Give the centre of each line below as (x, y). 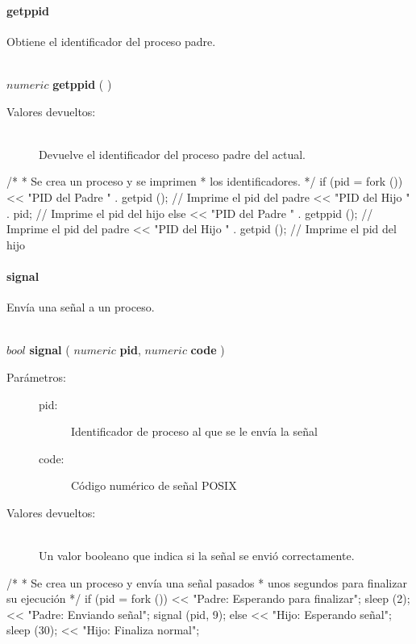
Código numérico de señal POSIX (154, 485)
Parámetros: (36, 376)
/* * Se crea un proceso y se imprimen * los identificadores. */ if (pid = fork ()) (205, 181)
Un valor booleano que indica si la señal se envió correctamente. (197, 556)
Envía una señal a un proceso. (81, 307)
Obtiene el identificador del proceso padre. (111, 41)
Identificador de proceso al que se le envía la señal (194, 431)
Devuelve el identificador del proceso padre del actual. (172, 154)
